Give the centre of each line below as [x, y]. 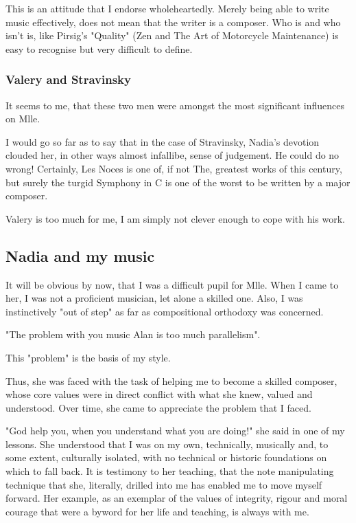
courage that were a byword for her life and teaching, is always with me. [157, 511]
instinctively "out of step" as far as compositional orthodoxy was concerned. [165, 311]
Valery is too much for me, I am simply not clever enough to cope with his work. [176, 218]
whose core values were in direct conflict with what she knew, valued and [159, 394]
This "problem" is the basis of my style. [88, 357]
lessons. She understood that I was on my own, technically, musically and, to [167, 444]
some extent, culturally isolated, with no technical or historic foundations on [166, 457]
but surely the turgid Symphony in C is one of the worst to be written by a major [178, 182]
